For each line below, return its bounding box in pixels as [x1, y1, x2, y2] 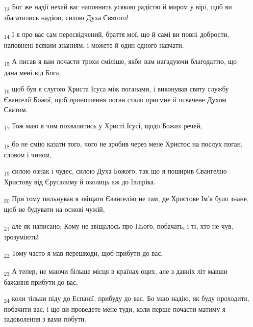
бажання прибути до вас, [4, 276, 78, 287]
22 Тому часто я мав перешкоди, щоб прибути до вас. [4, 248, 163, 260]
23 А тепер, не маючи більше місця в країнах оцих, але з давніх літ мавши [4, 266, 228, 277]
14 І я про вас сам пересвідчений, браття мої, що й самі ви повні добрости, [4, 29, 229, 40]
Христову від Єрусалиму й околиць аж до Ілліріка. [4, 177, 156, 187]
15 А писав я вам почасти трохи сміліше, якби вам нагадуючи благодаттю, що [4, 56, 237, 68]
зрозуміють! [4, 231, 39, 241]
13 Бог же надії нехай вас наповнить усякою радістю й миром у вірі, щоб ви [4, 1, 232, 13]
